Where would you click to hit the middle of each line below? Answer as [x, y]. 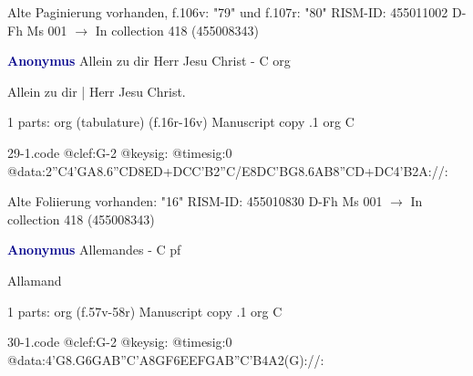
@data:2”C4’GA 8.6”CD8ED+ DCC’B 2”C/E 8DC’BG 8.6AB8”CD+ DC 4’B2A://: [228, 170]
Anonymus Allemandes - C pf [94, 250]
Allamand [35, 280]
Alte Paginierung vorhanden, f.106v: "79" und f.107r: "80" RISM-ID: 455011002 [228, 12]
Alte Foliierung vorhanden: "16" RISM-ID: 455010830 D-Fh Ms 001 [195, 201]
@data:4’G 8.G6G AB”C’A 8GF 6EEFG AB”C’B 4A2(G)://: [166, 359]
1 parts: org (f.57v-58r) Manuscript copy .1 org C [145, 311]
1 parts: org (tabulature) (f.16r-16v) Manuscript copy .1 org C [181, 122]
